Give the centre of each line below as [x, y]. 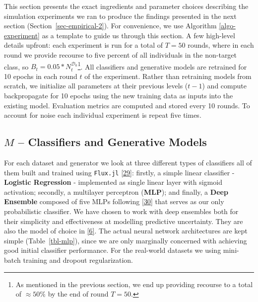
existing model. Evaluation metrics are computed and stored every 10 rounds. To [127, 105]
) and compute [224, 86]
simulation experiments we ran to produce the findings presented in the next [120, 16]
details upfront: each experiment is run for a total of [83, 45]
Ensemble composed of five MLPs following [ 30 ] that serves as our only [114, 201]
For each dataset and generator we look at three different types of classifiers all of [128, 162]
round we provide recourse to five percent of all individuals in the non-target [121, 54]
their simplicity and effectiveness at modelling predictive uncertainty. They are [124, 221]
